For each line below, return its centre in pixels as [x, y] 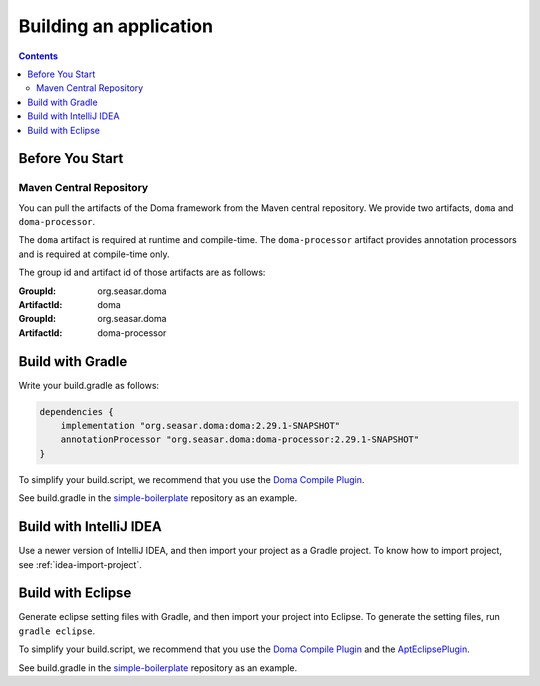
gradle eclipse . [57, 631]
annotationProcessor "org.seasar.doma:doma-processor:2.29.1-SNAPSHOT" [240, 439]
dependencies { [76, 411]
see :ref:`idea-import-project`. [80, 564]
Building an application [116, 26]
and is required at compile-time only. [94, 254]
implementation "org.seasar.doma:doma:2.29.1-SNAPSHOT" [200, 426]
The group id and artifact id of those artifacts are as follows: [142, 272]
